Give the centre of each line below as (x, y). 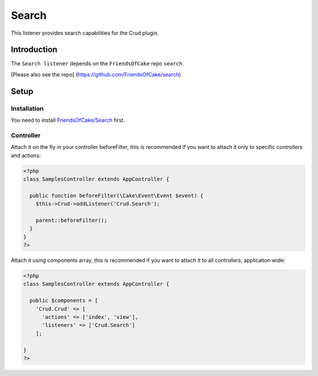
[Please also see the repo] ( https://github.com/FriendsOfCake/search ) (96, 74)
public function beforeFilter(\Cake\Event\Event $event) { (117, 195)
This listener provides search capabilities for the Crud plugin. (85, 33)
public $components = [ (64, 301)
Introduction (34, 50)
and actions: (26, 155)
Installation (27, 108)
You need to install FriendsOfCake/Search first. (68, 120)
